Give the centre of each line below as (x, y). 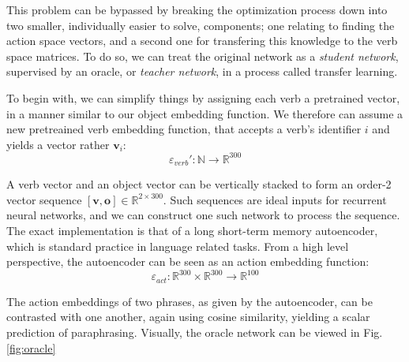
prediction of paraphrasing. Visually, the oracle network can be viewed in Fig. (195, 332)
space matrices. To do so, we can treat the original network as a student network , (203, 56)
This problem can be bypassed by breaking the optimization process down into (197, 9)
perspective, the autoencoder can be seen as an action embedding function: (188, 261)
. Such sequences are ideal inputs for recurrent (275, 199)
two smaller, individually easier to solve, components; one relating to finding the (201, 25)
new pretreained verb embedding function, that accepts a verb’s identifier (184, 129)
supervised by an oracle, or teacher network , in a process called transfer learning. (202, 71)
